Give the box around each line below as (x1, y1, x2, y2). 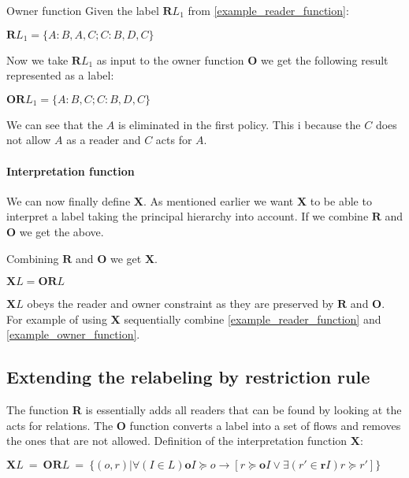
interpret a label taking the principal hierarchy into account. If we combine (6, 208, 369, 224)
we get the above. (19, 223, 104, 239)
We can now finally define (6, 192, 131, 209)
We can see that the (6, 116, 103, 132)
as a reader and (66, 132, 141, 148)
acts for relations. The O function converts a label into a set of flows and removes (6, 417, 401, 433)
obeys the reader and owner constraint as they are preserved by (27, 295, 334, 312)
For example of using (6, 310, 107, 327)
